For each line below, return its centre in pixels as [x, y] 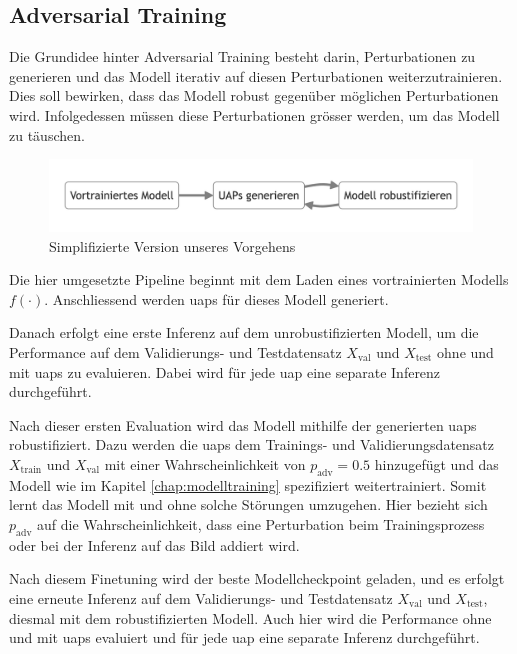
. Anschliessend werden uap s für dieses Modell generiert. [216, 298]
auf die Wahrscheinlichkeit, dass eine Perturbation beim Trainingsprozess [261, 523]
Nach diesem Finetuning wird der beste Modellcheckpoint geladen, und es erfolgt [257, 578]
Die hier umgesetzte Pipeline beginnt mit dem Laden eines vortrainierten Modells [259, 279]
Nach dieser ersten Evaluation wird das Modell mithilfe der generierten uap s [243, 424]
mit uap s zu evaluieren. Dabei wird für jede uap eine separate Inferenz [225, 371]
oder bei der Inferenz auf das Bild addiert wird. [154, 544]
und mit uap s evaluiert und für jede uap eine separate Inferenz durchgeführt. [244, 637]
